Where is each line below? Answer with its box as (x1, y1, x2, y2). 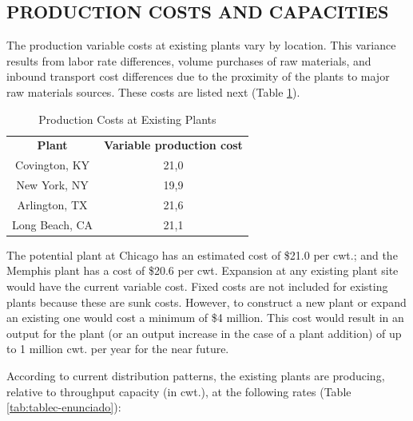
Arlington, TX (17, 196, 88, 212)
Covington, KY (15, 157, 90, 173)
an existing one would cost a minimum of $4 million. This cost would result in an (6, 309, 404, 326)
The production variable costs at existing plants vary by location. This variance (6, 37, 396, 54)
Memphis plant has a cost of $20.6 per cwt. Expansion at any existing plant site (6, 262, 399, 279)
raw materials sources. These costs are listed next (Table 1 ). (6, 83, 300, 100)
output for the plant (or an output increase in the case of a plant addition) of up (6, 324, 402, 341)
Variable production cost (104, 137, 243, 153)
